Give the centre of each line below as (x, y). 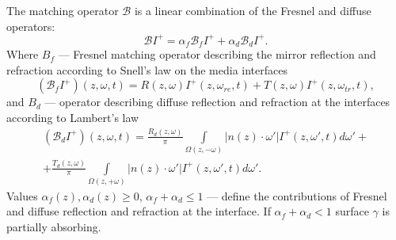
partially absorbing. (54, 227)
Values (22, 195)
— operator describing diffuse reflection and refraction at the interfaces (217, 102)
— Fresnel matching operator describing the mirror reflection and (217, 54)
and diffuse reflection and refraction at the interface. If (139, 211)
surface (352, 211)
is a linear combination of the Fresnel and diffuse (253, 10)
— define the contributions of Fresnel (297, 195)
